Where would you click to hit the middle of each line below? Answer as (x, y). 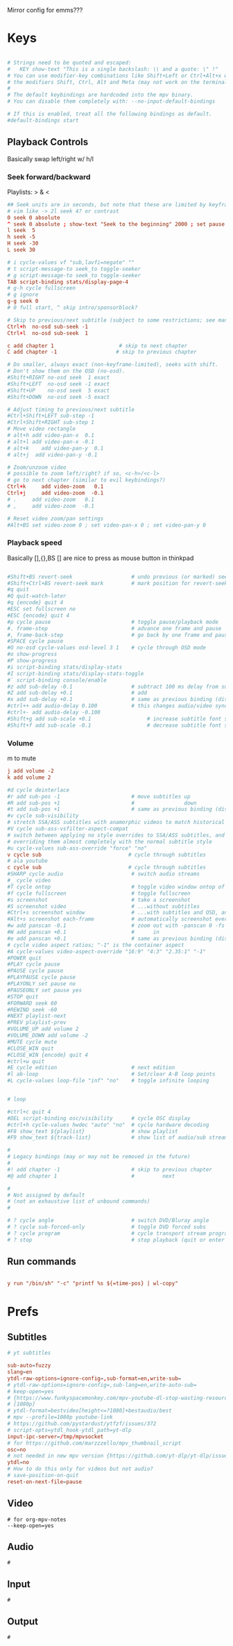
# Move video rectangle (42, 429)
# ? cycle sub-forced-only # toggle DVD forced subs (107, 1227)
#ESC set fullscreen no (42, 609)
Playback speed (35, 543)
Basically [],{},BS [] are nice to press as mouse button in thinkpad (101, 558)
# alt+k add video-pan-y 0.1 (55, 448)
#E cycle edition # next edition (91, 1068)
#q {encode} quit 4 (35, 603)
